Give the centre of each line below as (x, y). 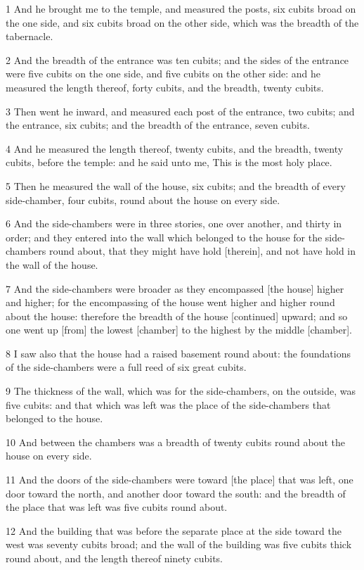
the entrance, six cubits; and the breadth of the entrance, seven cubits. (158, 125)
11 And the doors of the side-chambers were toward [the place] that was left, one (180, 480)
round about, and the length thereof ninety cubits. (114, 558)
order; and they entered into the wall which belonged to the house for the (164, 237)
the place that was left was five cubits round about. (117, 507)
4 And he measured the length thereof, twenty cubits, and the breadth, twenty (175, 148)
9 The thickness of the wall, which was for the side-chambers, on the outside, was (181, 391)
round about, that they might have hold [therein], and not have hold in (202, 251)
